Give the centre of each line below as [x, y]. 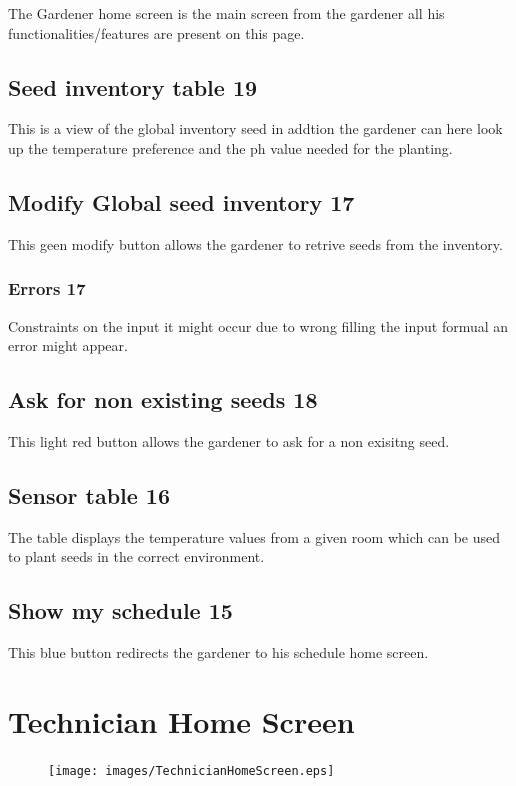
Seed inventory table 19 [133, 86]
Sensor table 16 [89, 494]
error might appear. [68, 345]
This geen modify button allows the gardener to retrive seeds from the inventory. [255, 243]
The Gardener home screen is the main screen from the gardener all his [226, 13]
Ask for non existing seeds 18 [163, 399]
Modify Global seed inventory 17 [181, 201]
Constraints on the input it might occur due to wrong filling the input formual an [258, 325]
